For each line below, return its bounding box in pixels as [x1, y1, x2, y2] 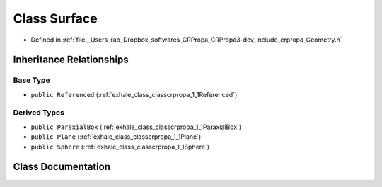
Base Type [13, 75, 50, 85]
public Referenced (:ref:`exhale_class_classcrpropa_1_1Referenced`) [30, 90, 238, 98]
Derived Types [13, 108, 65, 118]
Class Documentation [13, 161, 111, 173]
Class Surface [13, 11, 98, 26]
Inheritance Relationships [13, 54, 129, 66]
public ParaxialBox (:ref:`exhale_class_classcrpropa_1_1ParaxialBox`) [30, 123, 242, 131]
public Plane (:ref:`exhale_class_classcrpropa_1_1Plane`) [30, 132, 202, 141]
